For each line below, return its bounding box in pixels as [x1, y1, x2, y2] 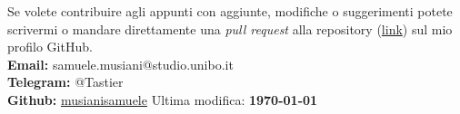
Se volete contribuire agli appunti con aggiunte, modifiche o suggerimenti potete [7, 2, 453, 20]
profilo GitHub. [7, 37, 93, 56]
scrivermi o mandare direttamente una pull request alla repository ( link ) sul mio [7, 19, 453, 38]
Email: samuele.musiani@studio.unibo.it [7, 54, 234, 73]
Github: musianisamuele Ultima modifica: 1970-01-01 [7, 90, 318, 109]
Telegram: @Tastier [7, 72, 124, 91]
